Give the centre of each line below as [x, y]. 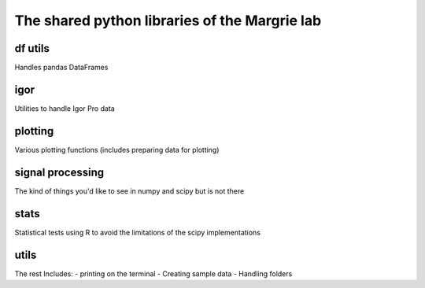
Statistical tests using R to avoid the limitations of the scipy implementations [138, 232]
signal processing [59, 172]
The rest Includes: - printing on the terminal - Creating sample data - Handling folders [153, 273]
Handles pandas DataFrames [61, 68]
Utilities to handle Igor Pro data [65, 108]
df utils [32, 48]
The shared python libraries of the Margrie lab [168, 20]
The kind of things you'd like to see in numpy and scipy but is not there [129, 191]
